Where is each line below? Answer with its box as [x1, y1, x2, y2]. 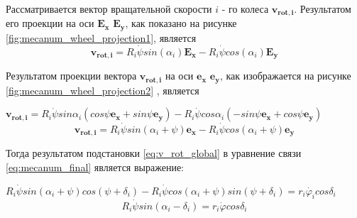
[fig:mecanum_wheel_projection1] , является [6, 30, 197, 45]
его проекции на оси [6, 16, 94, 31]
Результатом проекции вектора [6, 68, 137, 83]
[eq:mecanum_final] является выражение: [6, 159, 184, 174]
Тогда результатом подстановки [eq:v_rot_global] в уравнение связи [6, 146, 302, 160]
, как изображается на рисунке [219, 68, 351, 83]
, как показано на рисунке [125, 16, 237, 31]
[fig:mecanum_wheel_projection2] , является [6, 82, 199, 97]
